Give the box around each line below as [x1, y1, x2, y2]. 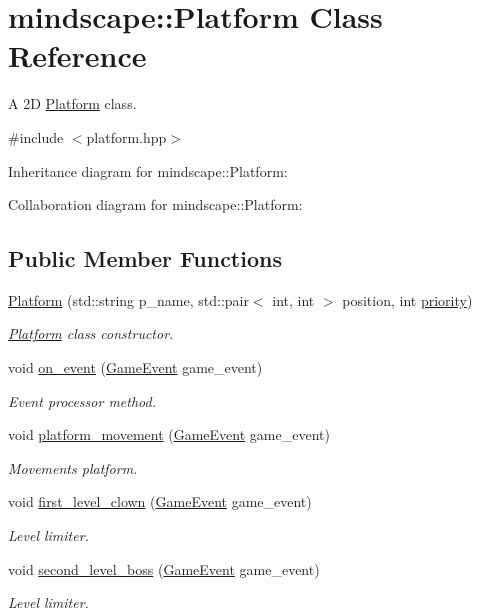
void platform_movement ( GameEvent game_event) [8, 424, 330, 445]
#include [8, 126, 64, 147]
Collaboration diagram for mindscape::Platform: [8, 194, 303, 215]
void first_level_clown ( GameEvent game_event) [8, 491, 312, 512]
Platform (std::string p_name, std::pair [8, 289, 249, 310]
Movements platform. [8, 457, 138, 478]
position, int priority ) [342, 289, 473, 310]
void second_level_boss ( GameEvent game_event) [8, 558, 320, 579]
